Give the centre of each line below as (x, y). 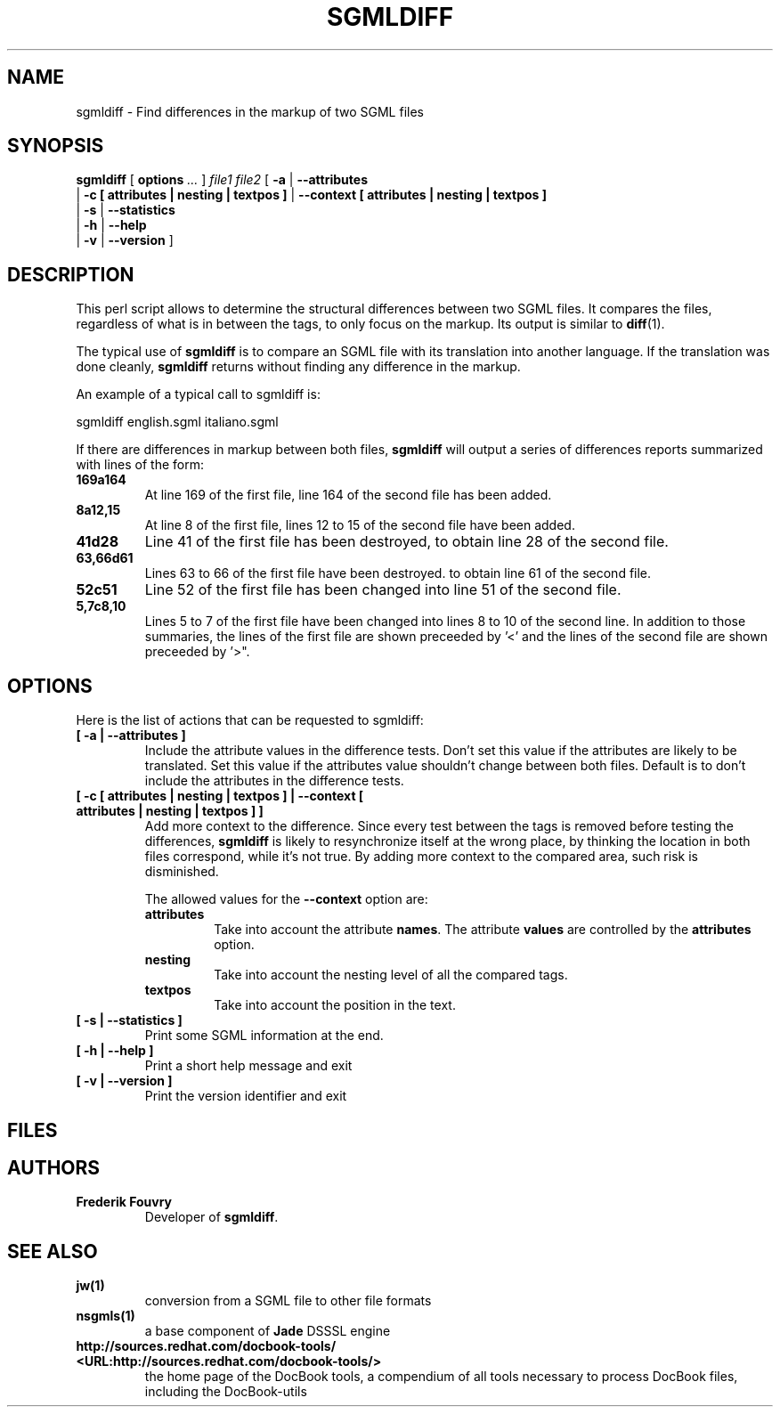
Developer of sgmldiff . (211, 1217)
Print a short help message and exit (248, 1066)
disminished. (182, 872)
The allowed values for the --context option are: (286, 899)
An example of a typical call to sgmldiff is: (198, 394)
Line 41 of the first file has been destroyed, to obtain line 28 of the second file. (406, 542)
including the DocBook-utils (226, 1392)
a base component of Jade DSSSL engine (268, 1331)
